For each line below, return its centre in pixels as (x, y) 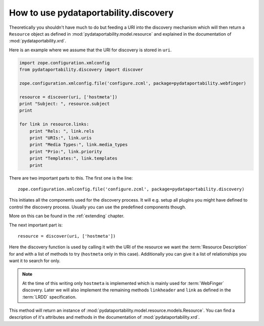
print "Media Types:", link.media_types (79, 145)
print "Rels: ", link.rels (62, 131)
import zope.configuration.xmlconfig (65, 63)
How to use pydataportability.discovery (91, 13)
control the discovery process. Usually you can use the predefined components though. (98, 207)
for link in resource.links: (54, 124)
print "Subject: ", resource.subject (65, 104)
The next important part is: (36, 225)
